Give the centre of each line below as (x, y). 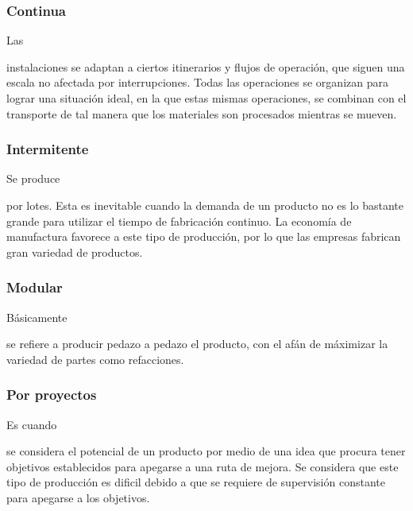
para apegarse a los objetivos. (78, 497)
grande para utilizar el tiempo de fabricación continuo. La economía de (179, 221)
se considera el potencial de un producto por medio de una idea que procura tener (206, 451)
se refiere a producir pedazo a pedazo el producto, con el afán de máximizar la (197, 344)
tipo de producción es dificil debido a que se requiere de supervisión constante (196, 482)
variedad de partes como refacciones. (95, 359)
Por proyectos (52, 395)
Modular (35, 287)
